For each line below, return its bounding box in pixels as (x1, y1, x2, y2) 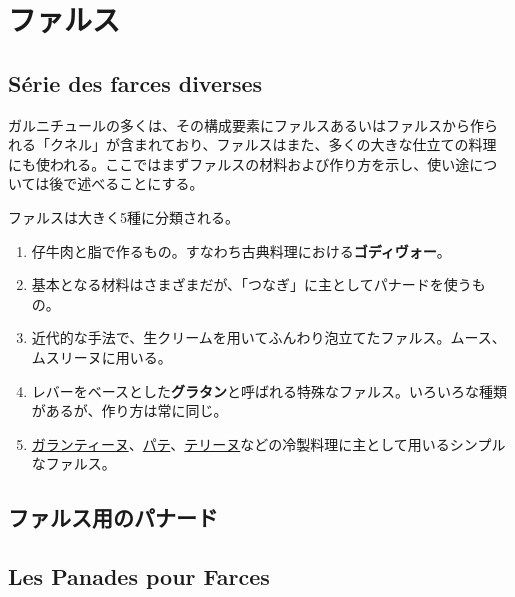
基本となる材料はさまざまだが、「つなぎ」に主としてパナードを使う (31, 274, 472, 295)
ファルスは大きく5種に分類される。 (8, 206, 239, 227)
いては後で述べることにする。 (8, 173, 204, 194)
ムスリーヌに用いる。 (31, 346, 172, 367)
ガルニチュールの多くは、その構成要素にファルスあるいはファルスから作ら (8, 114, 498, 135)
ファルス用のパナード (8, 502, 218, 533)
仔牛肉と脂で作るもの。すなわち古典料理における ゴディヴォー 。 (31, 240, 451, 261)
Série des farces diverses (8, 67, 263, 98)
